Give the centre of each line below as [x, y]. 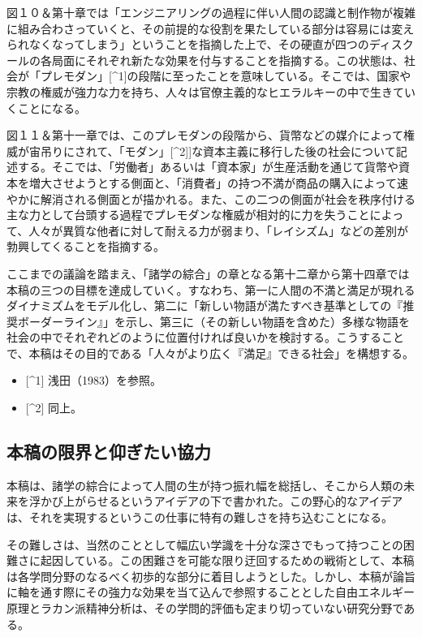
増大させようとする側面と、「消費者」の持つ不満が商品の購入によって [213, 182]
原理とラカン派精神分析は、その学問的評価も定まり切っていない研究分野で [205, 608]
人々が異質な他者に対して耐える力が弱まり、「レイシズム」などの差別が [218, 230]
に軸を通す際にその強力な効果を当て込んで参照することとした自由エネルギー [211, 592]
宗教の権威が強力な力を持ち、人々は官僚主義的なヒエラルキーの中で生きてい [211, 91]
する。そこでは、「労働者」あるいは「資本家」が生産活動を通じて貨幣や [208, 167]
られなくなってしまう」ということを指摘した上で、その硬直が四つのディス [205, 44]
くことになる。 [46, 108]
